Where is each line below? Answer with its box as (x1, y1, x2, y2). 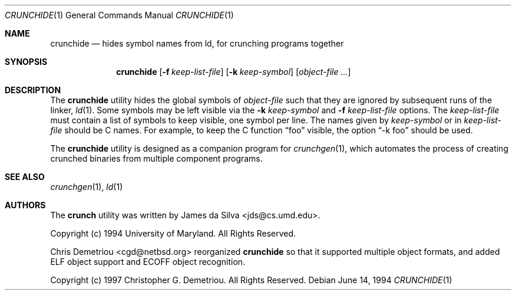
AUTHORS (5, 200, 46, 210)
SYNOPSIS (5, 57, 48, 67)
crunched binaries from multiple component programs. (50, 153, 263, 163)
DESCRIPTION (5, 85, 61, 95)
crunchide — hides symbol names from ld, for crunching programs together (50, 38, 344, 48)
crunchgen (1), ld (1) (50, 182, 123, 192)
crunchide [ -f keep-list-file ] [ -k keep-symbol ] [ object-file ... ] (116, 67, 351, 77)
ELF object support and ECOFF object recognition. (50, 257, 246, 267)
